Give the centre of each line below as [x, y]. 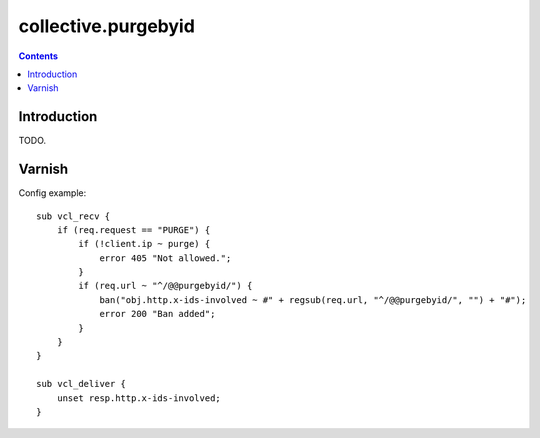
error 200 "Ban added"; [157, 314]
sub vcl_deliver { [81, 384]
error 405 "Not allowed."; [165, 258]
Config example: [52, 193]
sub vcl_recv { [73, 216]
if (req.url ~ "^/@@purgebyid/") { [165, 286]
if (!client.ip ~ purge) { [144, 244]
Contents [38, 56]
